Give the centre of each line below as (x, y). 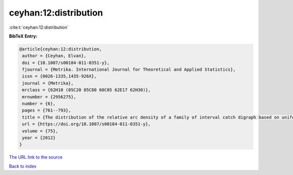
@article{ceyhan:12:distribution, (61, 49)
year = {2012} (39, 138)
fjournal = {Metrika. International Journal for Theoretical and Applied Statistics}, (129, 70)
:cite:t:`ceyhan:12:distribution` (39, 27)
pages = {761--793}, (47, 110)
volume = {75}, (40, 131)
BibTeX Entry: (23, 36)
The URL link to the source (36, 157)
